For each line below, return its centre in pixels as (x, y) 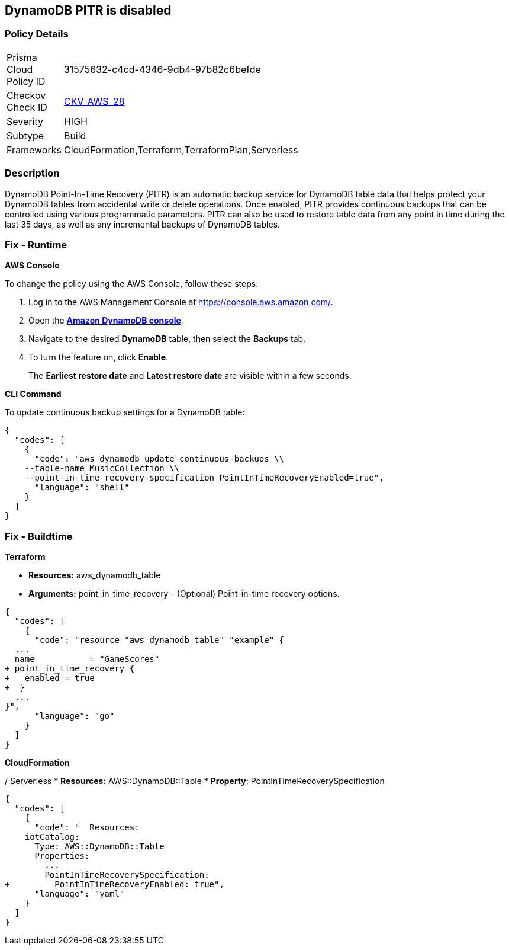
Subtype (25, 135)
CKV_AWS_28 (94, 101)
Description (32, 173)
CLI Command (33, 394)
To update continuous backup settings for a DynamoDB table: (125, 412)
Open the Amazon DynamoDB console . (106, 321)
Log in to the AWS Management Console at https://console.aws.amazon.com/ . (181, 302)
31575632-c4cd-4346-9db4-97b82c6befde (162, 69)
